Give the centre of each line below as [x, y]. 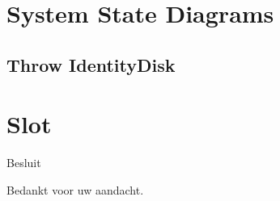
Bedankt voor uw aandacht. [75, 189]
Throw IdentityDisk [91, 64]
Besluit [24, 163]
